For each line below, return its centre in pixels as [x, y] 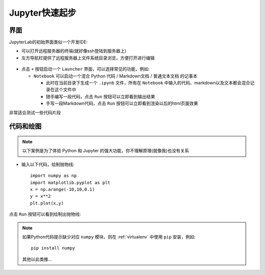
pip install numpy [53, 248]
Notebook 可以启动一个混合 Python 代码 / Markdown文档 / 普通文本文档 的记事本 [116, 76]
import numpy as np [53, 176]
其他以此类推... [37, 259]
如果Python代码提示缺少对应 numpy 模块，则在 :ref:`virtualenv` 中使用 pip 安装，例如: [109, 237]
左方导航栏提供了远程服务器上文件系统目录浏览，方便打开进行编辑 [88, 58]
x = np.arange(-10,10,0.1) [63, 189]
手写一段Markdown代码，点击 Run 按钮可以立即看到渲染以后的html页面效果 [122, 104]
